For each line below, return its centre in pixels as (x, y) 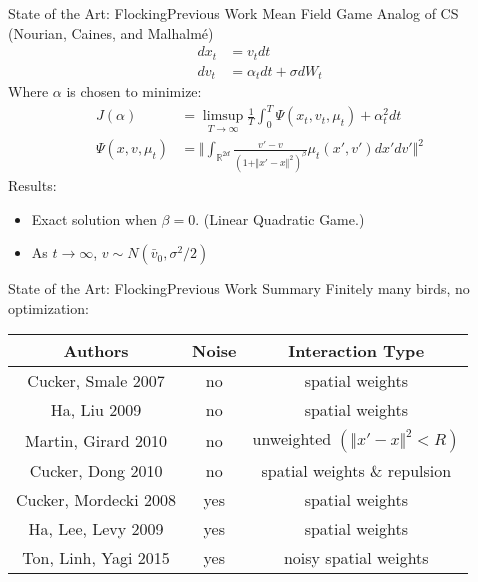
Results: (32, 184)
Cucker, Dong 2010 (96, 471)
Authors (96, 351)
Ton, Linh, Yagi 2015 (96, 558)
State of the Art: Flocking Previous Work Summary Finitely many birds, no (239, 288)
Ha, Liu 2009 (96, 410)
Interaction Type (356, 351)
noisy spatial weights (356, 558)
